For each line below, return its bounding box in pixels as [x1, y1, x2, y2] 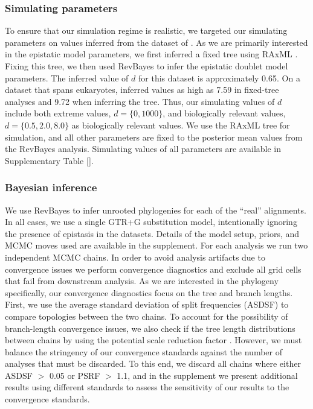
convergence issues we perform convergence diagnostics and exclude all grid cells [5, 262, 302, 275]
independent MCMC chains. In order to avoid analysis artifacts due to [5, 250, 265, 263]
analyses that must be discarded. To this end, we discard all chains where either [5, 357, 301, 370]
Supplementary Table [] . [5, 154, 94, 166]
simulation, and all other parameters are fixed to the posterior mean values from [5, 130, 303, 143]
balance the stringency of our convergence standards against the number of [5, 345, 283, 358]
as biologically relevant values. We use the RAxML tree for [71, 118, 290, 131]
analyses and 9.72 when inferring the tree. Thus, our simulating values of [5, 95, 275, 107]
